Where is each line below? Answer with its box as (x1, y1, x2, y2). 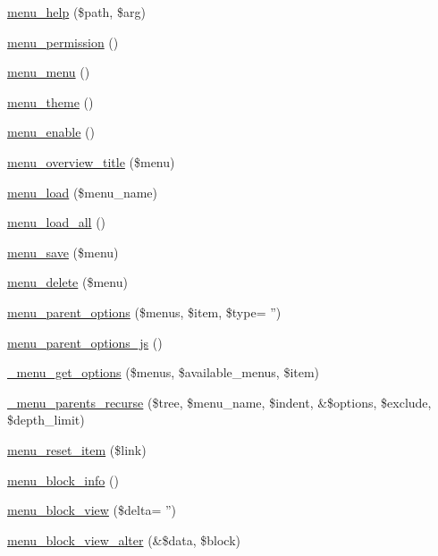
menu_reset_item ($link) (7, 440, 147, 459)
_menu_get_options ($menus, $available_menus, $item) (7, 363, 320, 382)
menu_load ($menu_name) (7, 182, 158, 201)
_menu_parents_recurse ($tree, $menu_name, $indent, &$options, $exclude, (7, 392, 432, 411)
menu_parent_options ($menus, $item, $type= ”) (7, 302, 282, 321)
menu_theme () (7, 92, 94, 111)
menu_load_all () (7, 213, 106, 232)
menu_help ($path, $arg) (7, 3, 146, 21)
